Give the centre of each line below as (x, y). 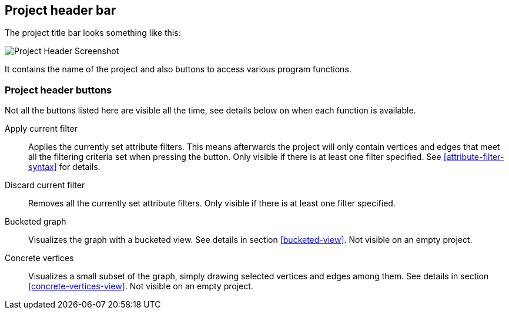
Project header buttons (58, 90)
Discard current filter (45, 185)
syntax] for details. (64, 167)
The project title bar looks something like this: (93, 33)
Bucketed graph (36, 222)
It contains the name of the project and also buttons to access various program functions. (178, 69)
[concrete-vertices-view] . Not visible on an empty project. (141, 286)
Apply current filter (41, 129)
